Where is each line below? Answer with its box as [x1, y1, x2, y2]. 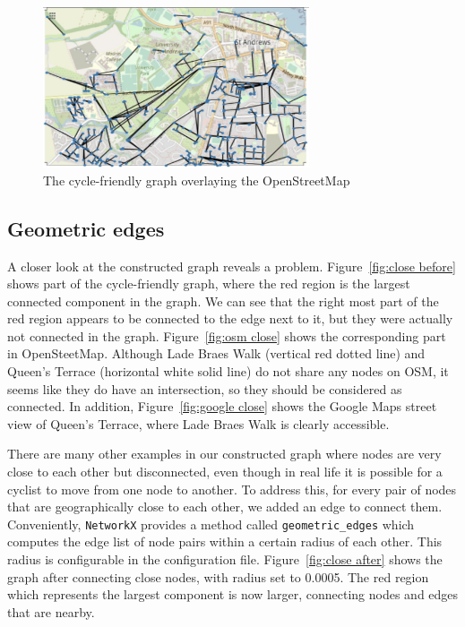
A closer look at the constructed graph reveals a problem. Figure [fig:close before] [7, 256, 456, 275]
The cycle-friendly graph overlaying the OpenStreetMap [43, 170, 350, 189]
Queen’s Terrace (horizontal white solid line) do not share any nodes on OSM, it [7, 362, 449, 381]
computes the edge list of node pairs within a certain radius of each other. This [7, 532, 443, 551]
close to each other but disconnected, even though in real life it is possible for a [7, 462, 443, 481]
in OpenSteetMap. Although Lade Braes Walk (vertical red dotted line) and [7, 344, 426, 363]
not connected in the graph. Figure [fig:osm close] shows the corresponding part [7, 326, 446, 345]
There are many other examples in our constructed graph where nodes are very [7, 444, 442, 463]
